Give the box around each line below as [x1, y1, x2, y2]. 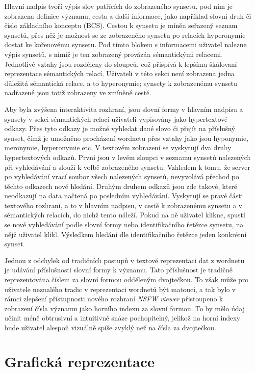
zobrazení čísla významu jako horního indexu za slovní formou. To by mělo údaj [4, 303, 245, 313]
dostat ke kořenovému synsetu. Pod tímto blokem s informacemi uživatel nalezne [4, 39, 247, 50]
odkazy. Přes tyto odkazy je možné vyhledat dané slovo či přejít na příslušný [4, 123, 235, 134]
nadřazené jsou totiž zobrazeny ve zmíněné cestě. [4, 87, 152, 98]
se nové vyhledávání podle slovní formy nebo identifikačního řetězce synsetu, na [4, 219, 244, 230]
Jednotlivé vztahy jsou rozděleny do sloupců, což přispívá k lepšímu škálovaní [4, 58, 237, 69]
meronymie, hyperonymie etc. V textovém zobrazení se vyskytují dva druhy [4, 142, 231, 153]
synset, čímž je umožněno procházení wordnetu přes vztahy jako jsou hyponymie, [4, 133, 249, 143]
